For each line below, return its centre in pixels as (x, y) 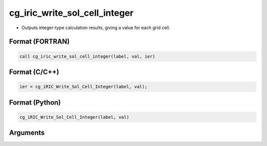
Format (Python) (35, 102)
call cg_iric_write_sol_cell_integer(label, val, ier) (87, 56)
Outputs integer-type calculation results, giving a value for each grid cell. (96, 28)
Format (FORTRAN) (39, 42)
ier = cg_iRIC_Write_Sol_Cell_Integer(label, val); (84, 87)
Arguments (27, 133)
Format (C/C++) (34, 72)
